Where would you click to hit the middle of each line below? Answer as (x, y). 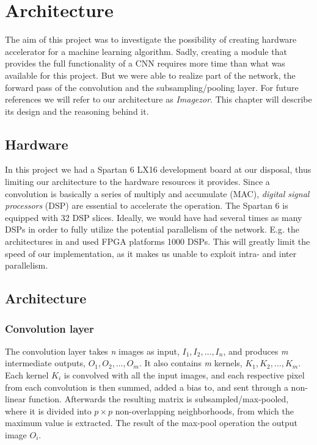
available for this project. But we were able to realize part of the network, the (150, 75)
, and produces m (256, 351)
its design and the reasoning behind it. (77, 111)
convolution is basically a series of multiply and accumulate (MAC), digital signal (157, 193)
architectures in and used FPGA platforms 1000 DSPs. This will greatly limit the (158, 241)
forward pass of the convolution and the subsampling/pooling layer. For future (152, 87)
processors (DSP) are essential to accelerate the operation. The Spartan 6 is (147, 205)
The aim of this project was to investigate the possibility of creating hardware (151, 39)
